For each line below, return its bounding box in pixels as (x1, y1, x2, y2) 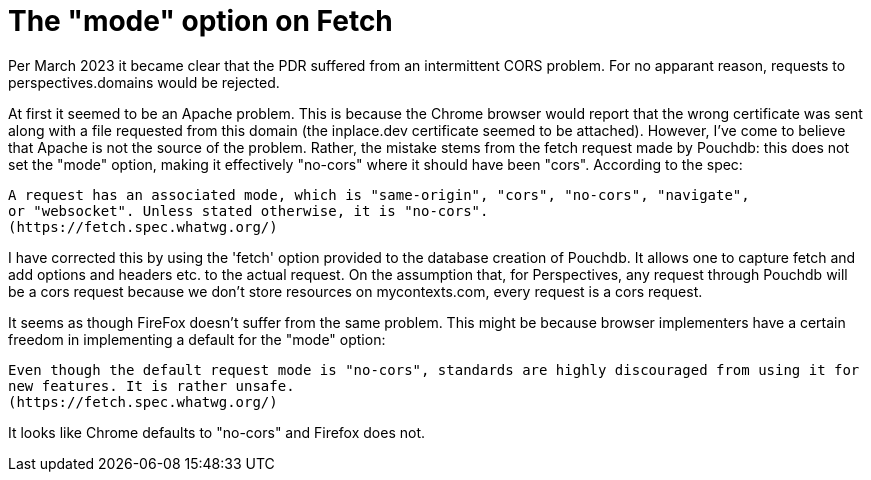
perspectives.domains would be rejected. (8, 73, 280, 91)
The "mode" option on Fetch (8, 4, 393, 38)
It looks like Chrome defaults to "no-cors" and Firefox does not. (8, 423, 426, 441)
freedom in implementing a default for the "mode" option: (8, 330, 386, 348)
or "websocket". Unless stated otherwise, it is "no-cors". (8, 202, 489, 219)
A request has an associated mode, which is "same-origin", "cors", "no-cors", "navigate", (8, 186, 750, 203)
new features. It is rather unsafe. (8, 377, 295, 394)
